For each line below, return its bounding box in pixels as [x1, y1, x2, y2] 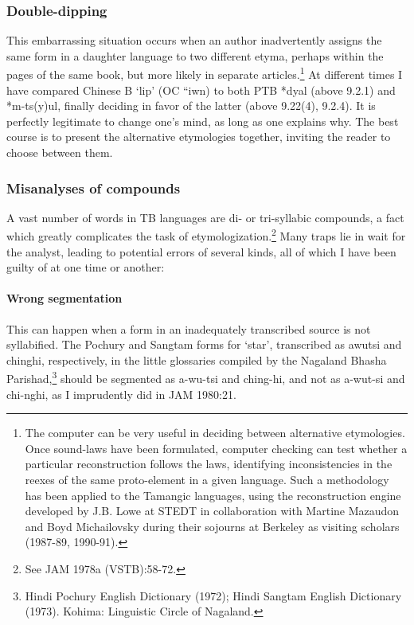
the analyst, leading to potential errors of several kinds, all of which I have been [6, 243, 396, 260]
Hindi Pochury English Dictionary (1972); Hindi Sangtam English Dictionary [25, 587, 402, 604]
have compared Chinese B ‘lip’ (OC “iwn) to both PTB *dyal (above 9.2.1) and [6, 81, 396, 98]
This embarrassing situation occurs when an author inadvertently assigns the [6, 32, 382, 49]
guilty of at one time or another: [6, 259, 165, 275]
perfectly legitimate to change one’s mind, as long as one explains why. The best [6, 112, 399, 129]
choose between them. [6, 144, 113, 161]
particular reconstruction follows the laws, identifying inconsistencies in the [25, 455, 393, 472]
